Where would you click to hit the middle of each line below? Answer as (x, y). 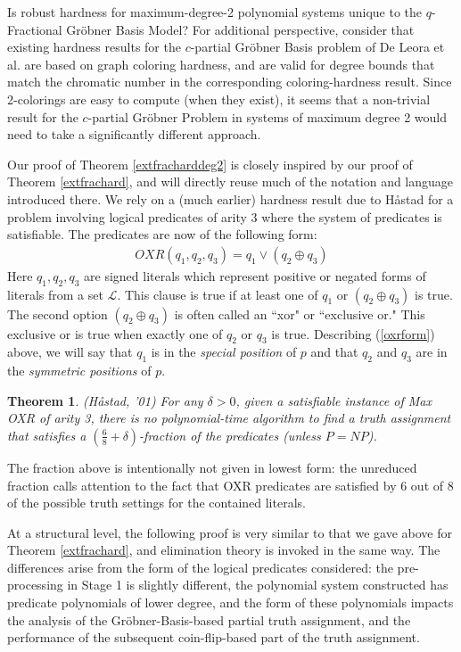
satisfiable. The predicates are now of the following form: (162, 234)
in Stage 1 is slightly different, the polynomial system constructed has (258, 585)
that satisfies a (47, 435)
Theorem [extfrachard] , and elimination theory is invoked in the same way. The (224, 550)
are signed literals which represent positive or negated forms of (255, 275)
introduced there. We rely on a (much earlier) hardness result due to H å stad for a (230, 198)
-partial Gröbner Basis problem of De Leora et (317, 47)
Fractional (35, 29)
